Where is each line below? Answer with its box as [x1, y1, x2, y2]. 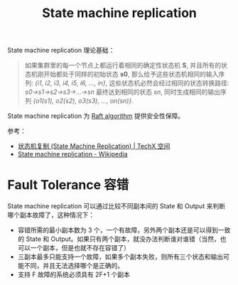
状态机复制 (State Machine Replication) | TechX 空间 [17, 142, 171, 151]
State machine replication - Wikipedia [17, 150, 128, 158]
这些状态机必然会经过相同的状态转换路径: [109, 79, 229, 87]
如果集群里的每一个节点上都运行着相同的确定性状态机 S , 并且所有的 [24, 61, 222, 70]
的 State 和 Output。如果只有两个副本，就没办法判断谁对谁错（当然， [17, 235, 220, 243]
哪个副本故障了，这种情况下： [7, 211, 94, 220]
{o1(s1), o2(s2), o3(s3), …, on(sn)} [33, 97, 132, 105]
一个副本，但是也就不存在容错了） [30, 244, 130, 252]
